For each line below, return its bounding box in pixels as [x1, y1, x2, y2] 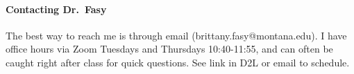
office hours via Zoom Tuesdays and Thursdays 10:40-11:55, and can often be [6, 41, 333, 56]
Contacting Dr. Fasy [6, 1, 107, 16]
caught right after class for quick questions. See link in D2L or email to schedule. [6, 55, 350, 69]
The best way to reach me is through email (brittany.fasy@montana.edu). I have [6, 28, 347, 42]
